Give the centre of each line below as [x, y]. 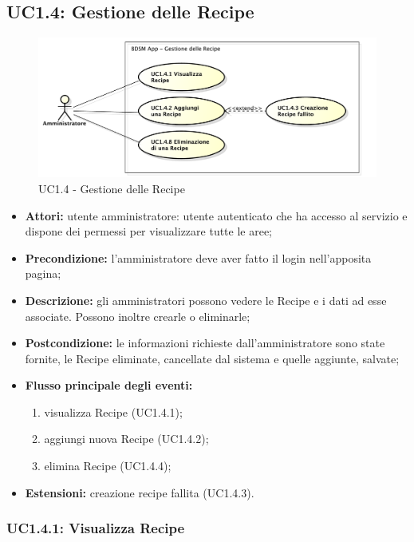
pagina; [43, 273]
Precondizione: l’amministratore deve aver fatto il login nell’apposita [198, 257]
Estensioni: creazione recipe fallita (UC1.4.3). [140, 492]
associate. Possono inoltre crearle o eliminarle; [138, 316]
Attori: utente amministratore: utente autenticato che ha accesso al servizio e [216, 215]
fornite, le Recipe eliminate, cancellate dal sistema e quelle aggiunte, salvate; [212, 358]
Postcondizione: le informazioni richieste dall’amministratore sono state [205, 343]
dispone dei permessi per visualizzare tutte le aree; [149, 231]
